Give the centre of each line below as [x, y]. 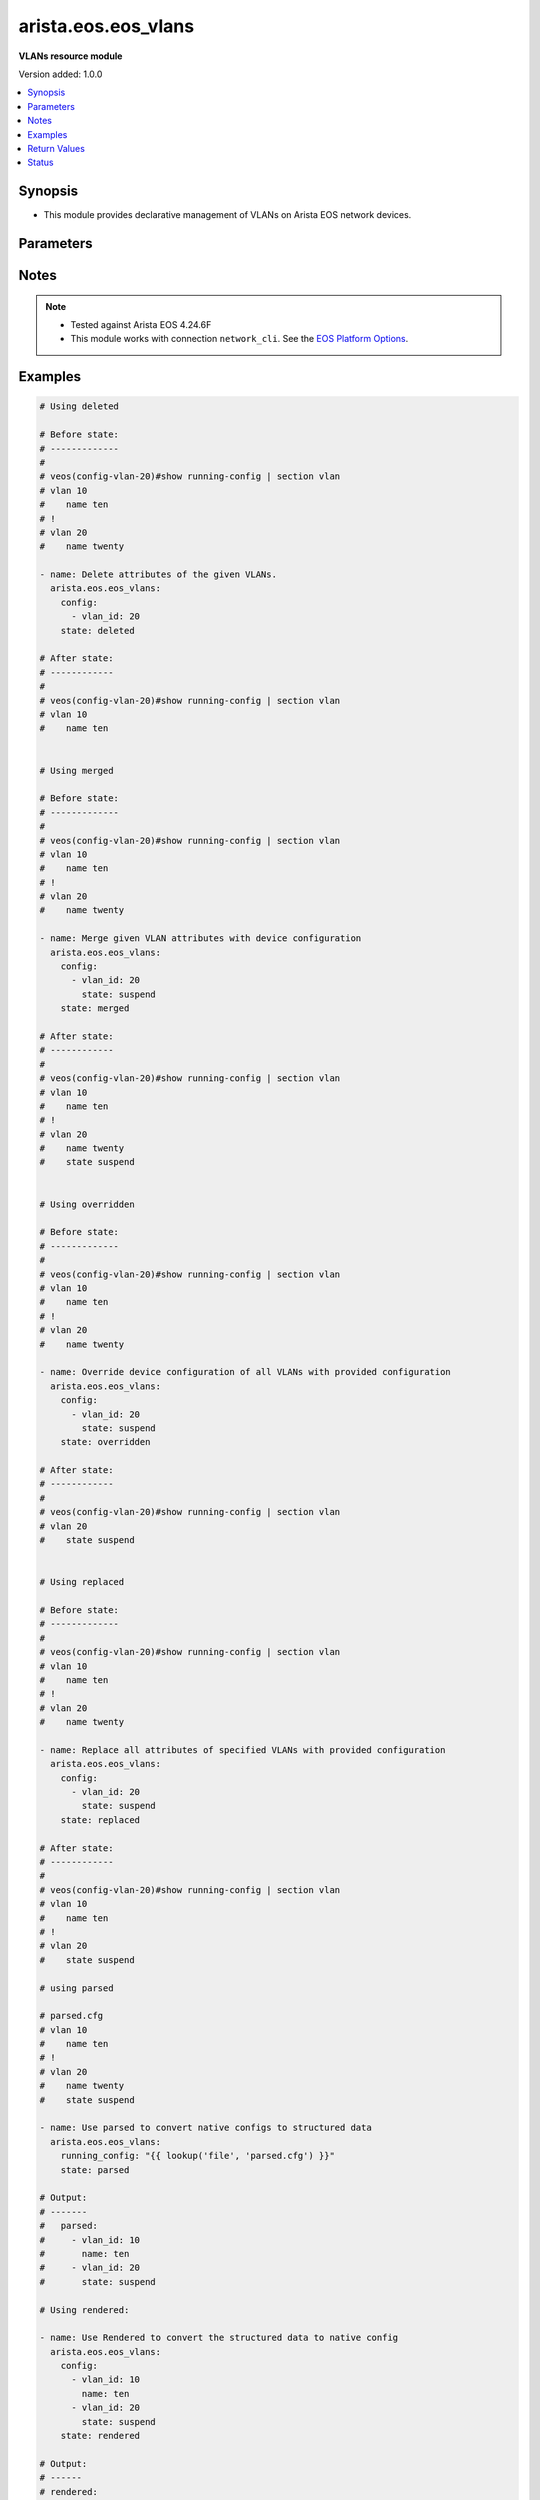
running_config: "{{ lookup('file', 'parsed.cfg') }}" [197, 2156]
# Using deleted [79, 406]
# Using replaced [82, 1582]
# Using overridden [87, 1204]
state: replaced [100, 1819]
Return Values [56, 148]
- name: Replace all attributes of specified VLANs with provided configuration [242, 1749]
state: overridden [105, 1442]
